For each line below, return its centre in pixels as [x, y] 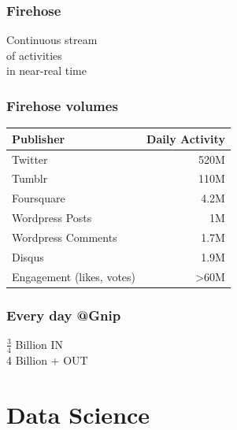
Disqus [28, 256]
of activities [34, 55]
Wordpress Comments [65, 237]
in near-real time [46, 70]
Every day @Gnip [64, 315]
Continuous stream [52, 40]
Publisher [39, 138]
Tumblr [30, 178]
